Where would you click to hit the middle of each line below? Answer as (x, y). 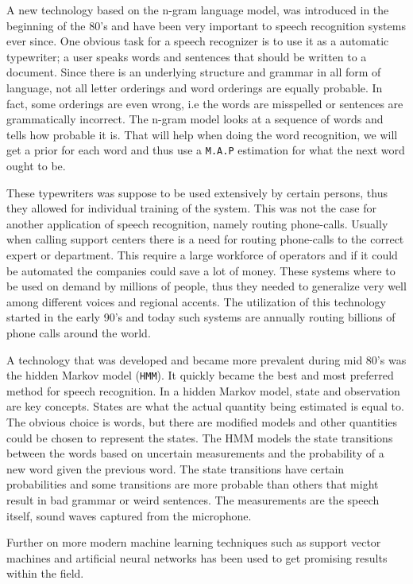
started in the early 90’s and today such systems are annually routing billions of (201, 317)
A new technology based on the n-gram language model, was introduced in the (198, 10)
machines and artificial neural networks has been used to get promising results (197, 557)
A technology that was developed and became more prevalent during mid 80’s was (206, 359)
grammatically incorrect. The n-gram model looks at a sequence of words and (195, 119)
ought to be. (36, 165)
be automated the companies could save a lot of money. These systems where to (201, 270)
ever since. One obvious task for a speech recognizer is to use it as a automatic (198, 41)
